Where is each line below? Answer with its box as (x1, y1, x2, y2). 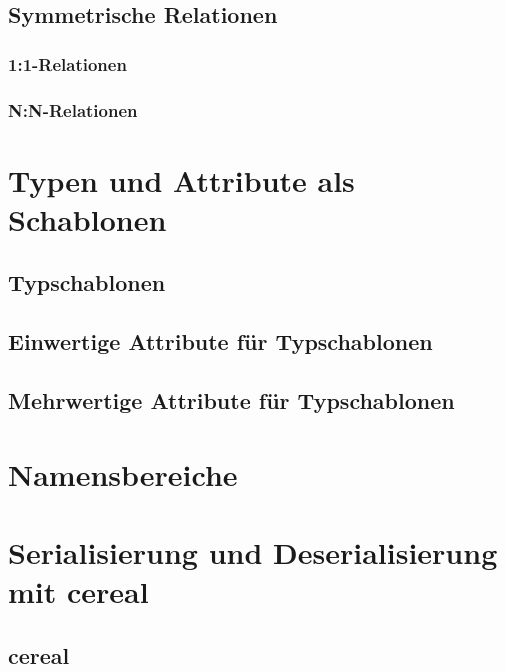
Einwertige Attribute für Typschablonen (8, 326, 433, 357)
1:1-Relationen (8, 51, 127, 76)
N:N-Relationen (8, 97, 138, 122)
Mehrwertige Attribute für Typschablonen (8, 384, 455, 415)
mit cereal (8, 571, 149, 612)
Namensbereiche (8, 453, 238, 494)
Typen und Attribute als (8, 159, 355, 200)
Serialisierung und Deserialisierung (8, 531, 498, 572)
